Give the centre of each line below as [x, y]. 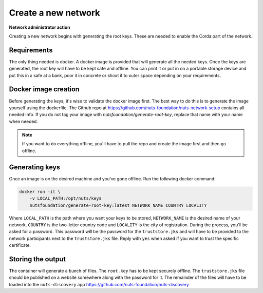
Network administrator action [39, 27]
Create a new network [55, 13]
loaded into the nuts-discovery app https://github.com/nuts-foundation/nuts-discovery [99, 284]
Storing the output [37, 259]
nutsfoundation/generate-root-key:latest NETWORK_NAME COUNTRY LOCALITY [118, 205]
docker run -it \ [40, 192]
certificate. [20, 245]
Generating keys [35, 167]
